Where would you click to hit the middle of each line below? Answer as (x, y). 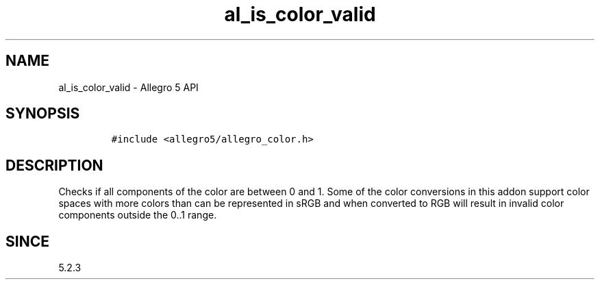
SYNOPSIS (43, 114)
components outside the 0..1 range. (138, 215)
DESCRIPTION (54, 165)
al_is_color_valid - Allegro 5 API (128, 87)
